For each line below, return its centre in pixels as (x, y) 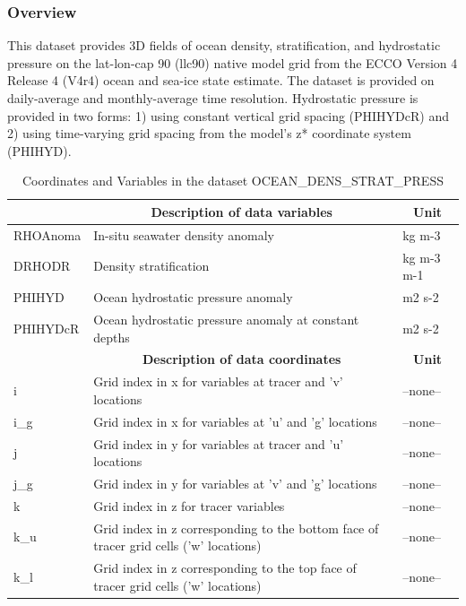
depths (112, 337)
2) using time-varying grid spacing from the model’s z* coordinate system (209, 133)
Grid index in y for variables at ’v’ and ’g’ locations (235, 483)
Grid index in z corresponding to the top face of (225, 568)
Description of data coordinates (242, 359)
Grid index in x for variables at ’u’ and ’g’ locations (235, 421)
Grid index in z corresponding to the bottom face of (236, 528)
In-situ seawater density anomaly (184, 234)
